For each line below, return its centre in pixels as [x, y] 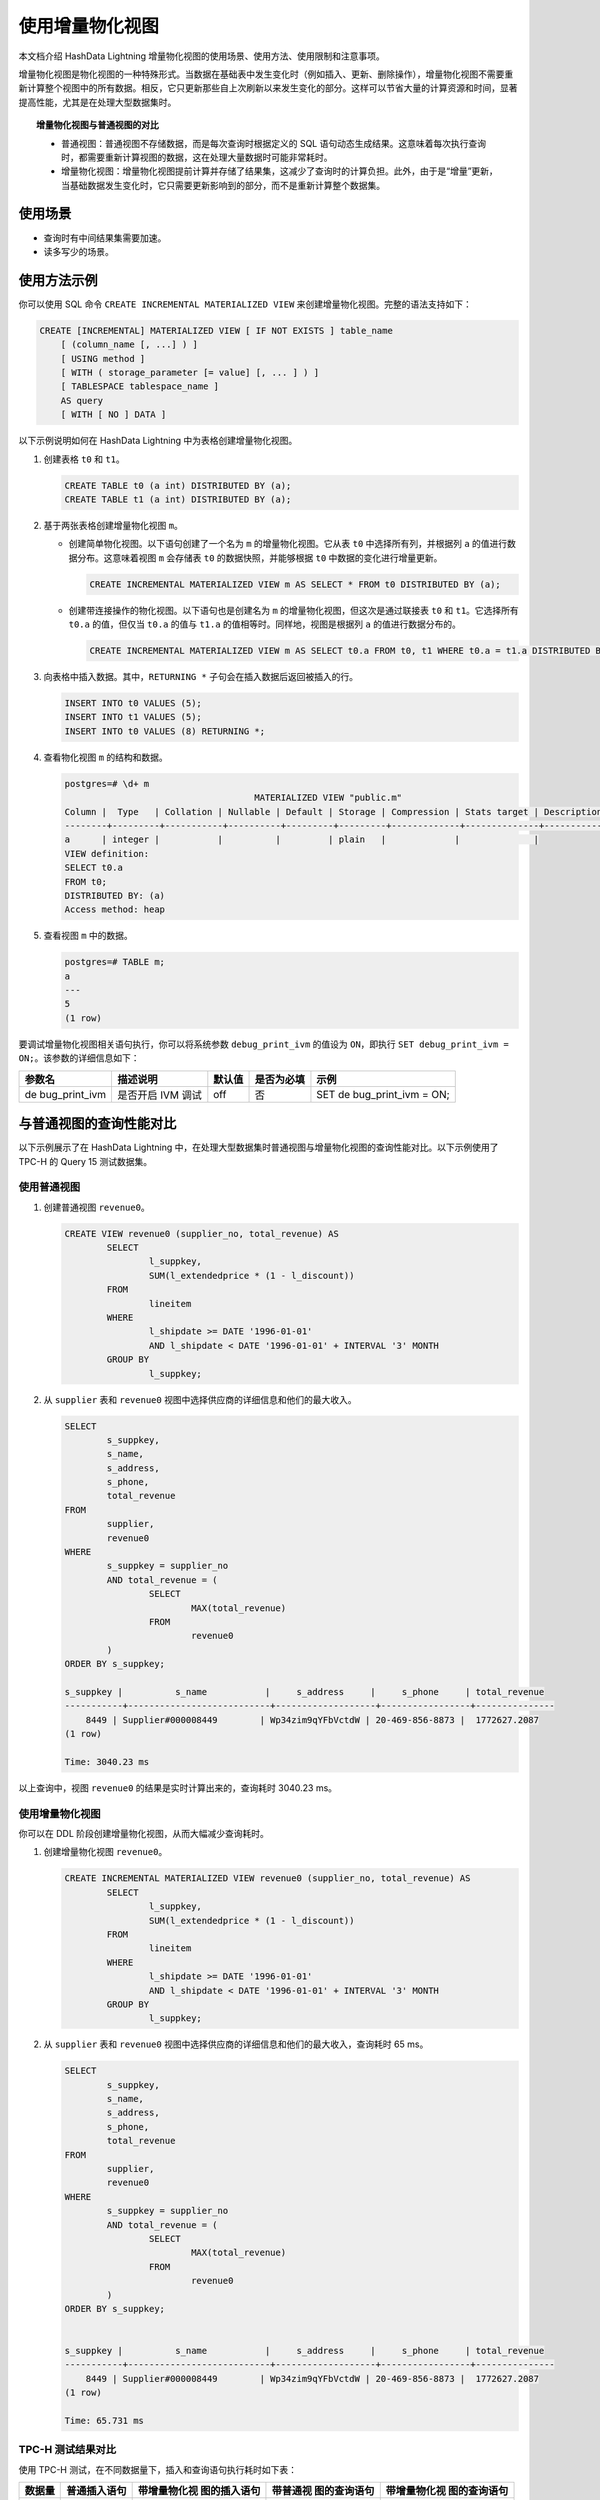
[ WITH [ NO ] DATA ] [113, 414]
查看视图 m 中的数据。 [88, 936]
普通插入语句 [96, 2491]
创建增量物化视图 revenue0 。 [105, 1852]
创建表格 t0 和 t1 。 [84, 459]
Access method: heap [114, 909]
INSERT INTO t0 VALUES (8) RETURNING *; [164, 731]
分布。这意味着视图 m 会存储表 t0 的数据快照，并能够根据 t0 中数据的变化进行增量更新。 [259, 557]
